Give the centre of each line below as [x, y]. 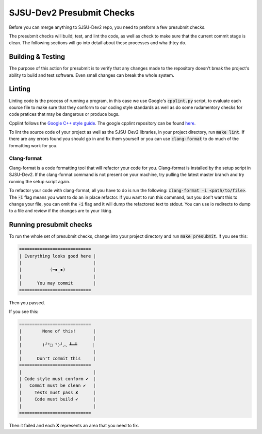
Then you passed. [27, 303]
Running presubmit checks [50, 225]
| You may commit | [58, 283]
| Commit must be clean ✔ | [58, 386]
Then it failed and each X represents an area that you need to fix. [74, 426]
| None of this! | [58, 331]
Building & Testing [37, 57]
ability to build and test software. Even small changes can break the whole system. [91, 75]
